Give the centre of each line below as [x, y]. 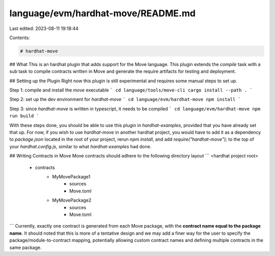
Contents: [20, 38]
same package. [25, 247]
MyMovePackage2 [72, 200]
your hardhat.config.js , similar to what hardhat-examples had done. [80, 146]
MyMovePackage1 [71, 177]
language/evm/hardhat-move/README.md [103, 13]
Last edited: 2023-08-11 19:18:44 [44, 28]
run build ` [24, 116]
